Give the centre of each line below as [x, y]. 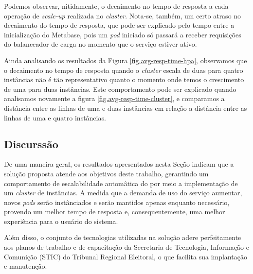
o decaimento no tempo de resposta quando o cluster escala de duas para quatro [124, 70]
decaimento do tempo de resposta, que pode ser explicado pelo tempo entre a [119, 25]
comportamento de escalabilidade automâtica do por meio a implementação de [121, 183]
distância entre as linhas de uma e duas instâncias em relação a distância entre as [126, 108]
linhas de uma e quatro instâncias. [55, 117]
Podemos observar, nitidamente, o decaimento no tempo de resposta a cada [116, 6]
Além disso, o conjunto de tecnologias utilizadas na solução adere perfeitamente [123, 237]
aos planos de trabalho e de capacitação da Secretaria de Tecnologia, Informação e [126, 247]
